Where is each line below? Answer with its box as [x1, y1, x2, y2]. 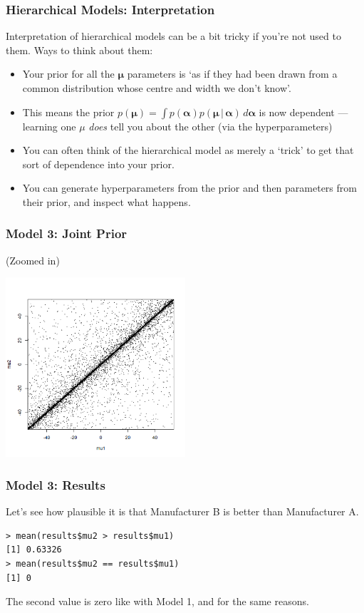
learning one [22, 118, 76, 133]
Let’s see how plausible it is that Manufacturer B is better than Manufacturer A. [6, 504, 359, 519]
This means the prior [22, 104, 115, 119]
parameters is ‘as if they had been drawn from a [127, 66, 338, 81]
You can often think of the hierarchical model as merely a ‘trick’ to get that [22, 143, 354, 158]
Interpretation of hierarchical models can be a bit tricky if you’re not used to [6, 29, 341, 43]
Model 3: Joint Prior [6, 225, 128, 242]
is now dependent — [259, 104, 348, 119]
